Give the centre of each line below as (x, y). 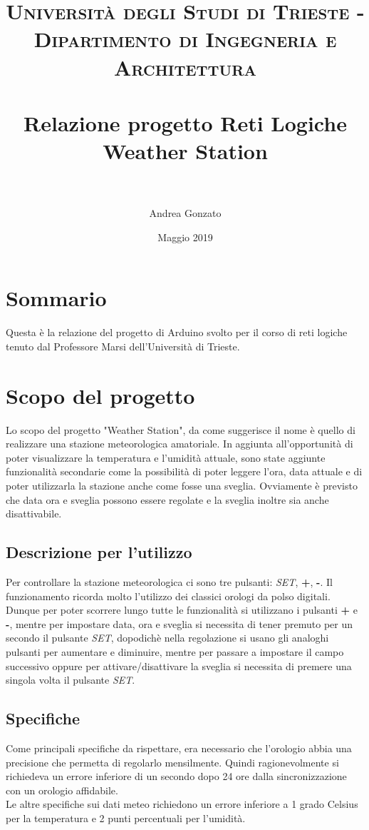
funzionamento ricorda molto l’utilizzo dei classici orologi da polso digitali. (168, 596)
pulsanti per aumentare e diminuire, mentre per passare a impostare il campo (175, 652)
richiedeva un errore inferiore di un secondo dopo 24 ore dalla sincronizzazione (176, 776)
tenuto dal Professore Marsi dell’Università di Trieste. (123, 346)
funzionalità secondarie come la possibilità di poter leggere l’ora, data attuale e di (184, 471)
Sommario (56, 298)
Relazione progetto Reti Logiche (185, 122)
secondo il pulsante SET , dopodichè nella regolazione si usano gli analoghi (167, 638)
